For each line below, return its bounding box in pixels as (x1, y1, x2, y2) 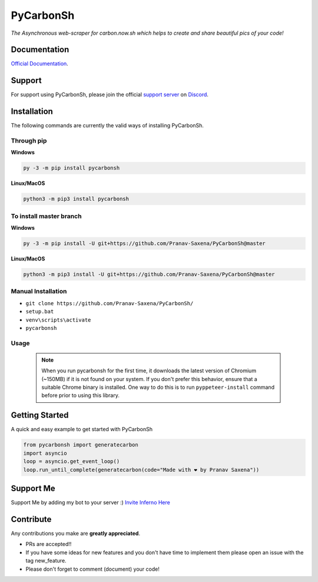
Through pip (11, 137, 47, 145)
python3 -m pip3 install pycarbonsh (23, 196, 130, 203)
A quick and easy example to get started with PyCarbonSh (11, 426, 153, 433)
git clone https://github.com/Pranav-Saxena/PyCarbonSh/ (25, 300, 194, 306)
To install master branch (11, 212, 82, 220)
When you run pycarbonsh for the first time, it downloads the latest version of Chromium (41, 367, 256, 374)
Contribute (11, 514, 52, 524)
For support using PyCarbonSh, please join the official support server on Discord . (11, 91, 209, 98)
